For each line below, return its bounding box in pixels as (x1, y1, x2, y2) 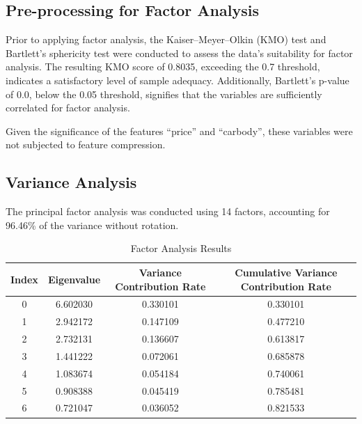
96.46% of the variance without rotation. (6, 217, 179, 232)
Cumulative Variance (235, 265, 338, 279)
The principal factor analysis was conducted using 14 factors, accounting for (6, 204, 330, 219)
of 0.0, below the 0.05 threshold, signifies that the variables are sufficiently (6, 86, 322, 101)
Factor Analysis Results (130, 241, 232, 256)
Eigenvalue (47, 272, 101, 286)
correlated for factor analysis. (6, 100, 130, 115)
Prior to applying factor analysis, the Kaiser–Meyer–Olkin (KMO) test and (6, 32, 326, 47)
